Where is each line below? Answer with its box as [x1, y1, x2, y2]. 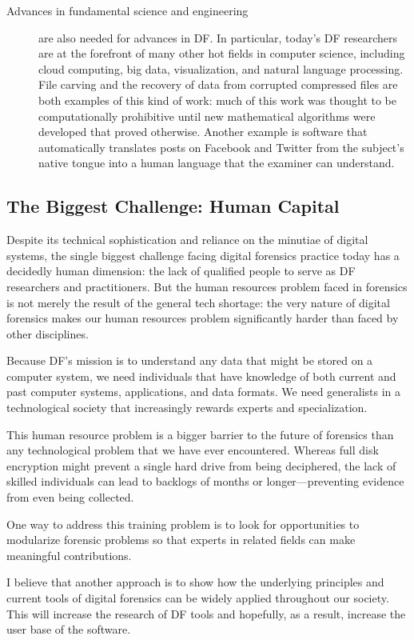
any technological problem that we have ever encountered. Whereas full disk [6, 442, 379, 458]
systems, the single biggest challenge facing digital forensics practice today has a [6, 246, 400, 263]
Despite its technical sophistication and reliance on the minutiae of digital [6, 231, 368, 248]
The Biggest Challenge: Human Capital [6, 194, 340, 218]
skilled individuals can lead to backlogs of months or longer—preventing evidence [6, 473, 404, 490]
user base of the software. [6, 621, 131, 638]
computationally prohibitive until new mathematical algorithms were [38, 107, 376, 124]
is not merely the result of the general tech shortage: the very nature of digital [6, 294, 390, 310]
